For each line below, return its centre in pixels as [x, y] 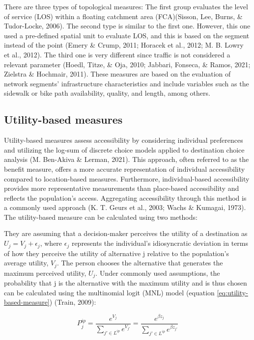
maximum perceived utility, [45, 273]
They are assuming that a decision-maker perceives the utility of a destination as [126, 233]
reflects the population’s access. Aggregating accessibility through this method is [125, 197]
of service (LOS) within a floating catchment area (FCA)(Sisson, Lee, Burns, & [123, 16]
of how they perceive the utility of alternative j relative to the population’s [116, 253]
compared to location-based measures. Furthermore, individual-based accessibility [127, 178]
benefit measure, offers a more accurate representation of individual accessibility [125, 169]
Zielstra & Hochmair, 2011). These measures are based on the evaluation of [117, 74]
